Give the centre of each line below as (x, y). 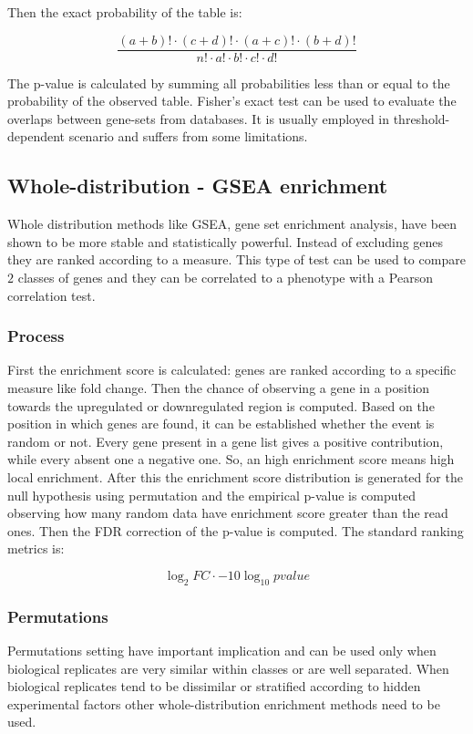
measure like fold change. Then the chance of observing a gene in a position (219, 388)
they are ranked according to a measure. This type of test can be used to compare (236, 259)
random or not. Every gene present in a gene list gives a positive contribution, (226, 441)
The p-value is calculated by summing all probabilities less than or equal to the (229, 83)
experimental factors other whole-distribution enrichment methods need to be (224, 703)
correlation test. (51, 295)
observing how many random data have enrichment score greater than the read (228, 513)
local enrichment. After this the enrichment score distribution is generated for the (235, 476)
